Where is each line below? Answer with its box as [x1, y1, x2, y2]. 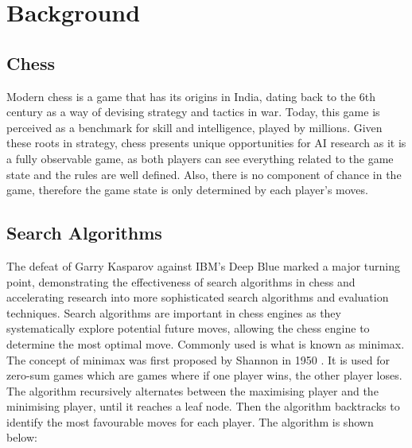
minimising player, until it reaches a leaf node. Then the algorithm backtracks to [6, 398, 400, 415]
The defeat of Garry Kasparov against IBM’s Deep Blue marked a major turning [6, 257, 401, 274]
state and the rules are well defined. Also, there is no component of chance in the [6, 166, 402, 182]
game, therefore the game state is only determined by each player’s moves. [6, 181, 368, 198]
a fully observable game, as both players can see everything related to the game [6, 150, 394, 166]
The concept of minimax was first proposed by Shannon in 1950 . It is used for [6, 351, 390, 368]
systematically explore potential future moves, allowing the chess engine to [6, 320, 370, 337]
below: [6, 429, 37, 446]
